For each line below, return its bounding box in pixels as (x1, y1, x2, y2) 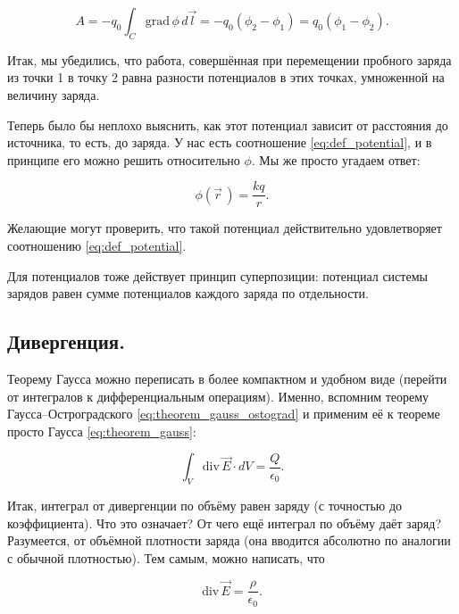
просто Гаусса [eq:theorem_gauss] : (7, 421, 196, 440)
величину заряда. (7, 85, 100, 104)
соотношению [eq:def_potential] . (7, 236, 187, 255)
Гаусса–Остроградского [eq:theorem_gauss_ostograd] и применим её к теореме (7, 404, 440, 423)
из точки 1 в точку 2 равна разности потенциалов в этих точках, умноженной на (7, 68, 445, 87)
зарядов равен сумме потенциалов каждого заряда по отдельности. (7, 284, 369, 303)
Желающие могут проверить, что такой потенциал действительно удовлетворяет (7, 219, 442, 237)
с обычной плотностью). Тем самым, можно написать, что (7, 548, 325, 567)
